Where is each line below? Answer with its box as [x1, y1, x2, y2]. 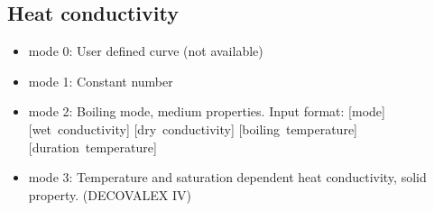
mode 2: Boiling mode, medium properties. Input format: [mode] [28, 102, 385, 121]
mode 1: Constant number [28, 71, 173, 90]
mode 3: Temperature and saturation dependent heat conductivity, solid [28, 168, 427, 187]
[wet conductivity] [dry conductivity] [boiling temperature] [28, 119, 357, 138]
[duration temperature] [28, 137, 157, 156]
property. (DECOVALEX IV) [28, 185, 191, 204]
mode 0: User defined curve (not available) [28, 41, 263, 60]
